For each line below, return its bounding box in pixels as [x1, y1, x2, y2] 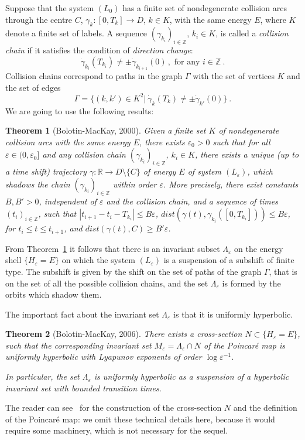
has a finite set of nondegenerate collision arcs [122, 2, 287, 13]
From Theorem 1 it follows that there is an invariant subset [5, 242, 220, 254]
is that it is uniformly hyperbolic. [173, 308, 293, 320]
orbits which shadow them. [5, 288, 102, 301]
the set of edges [5, 81, 61, 93]
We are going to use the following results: [5, 104, 154, 117]
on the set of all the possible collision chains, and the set [5, 277, 208, 289]
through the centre [5, 13, 73, 25]
